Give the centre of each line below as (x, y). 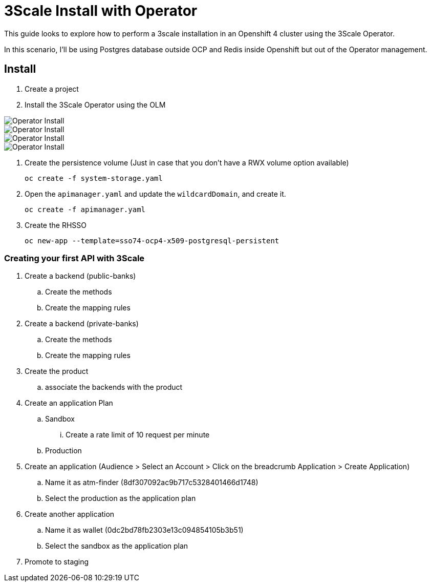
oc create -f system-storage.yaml (94, 178)
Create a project (52, 89)
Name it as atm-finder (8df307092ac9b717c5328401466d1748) (152, 483)
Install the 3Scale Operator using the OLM (95, 104)
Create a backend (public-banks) (80, 276)
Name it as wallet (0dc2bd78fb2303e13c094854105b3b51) (144, 530)
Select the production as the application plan (121, 498)
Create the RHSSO (56, 225)
